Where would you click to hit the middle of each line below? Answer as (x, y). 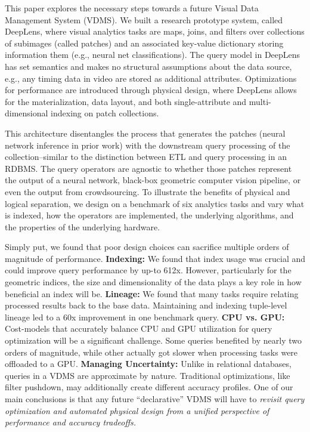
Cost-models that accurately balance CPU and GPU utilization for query (139, 328)
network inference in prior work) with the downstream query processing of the (148, 145)
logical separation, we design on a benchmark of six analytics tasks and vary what (155, 203)
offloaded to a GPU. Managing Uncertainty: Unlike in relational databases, (148, 364)
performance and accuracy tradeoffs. (71, 422)
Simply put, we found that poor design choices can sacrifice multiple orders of (147, 247)
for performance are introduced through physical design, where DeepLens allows (151, 90)
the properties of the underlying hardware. (83, 226)
